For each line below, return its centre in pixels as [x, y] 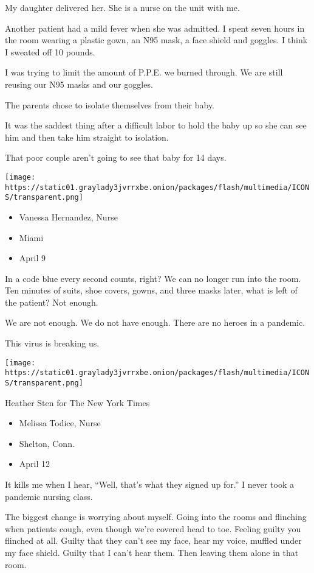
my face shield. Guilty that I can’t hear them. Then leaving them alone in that [152, 552]
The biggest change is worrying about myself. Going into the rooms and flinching [156, 517]
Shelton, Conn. [47, 443]
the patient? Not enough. [52, 302]
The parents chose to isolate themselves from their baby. [110, 104]
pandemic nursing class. [49, 496]
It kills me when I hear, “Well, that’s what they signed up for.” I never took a [149, 484]
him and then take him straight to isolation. [87, 137]
